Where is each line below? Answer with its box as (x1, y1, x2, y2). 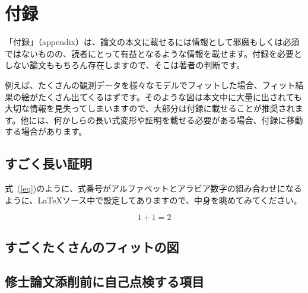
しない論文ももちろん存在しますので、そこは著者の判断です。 (5, 59, 245, 71)
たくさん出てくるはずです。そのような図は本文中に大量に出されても (37, 90, 302, 103)
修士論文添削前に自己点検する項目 (5, 272, 204, 291)
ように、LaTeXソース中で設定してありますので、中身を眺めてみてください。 (5, 193, 302, 206)
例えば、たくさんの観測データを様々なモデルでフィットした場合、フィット (5, 78, 296, 91)
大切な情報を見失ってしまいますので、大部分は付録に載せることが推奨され (5, 102, 295, 114)
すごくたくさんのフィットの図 (5, 237, 179, 256)
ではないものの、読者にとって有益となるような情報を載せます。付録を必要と (5, 47, 303, 59)
